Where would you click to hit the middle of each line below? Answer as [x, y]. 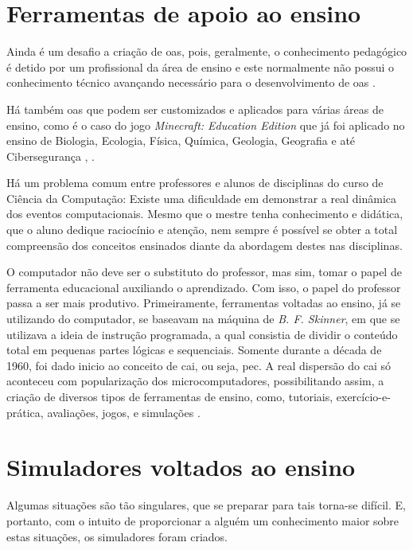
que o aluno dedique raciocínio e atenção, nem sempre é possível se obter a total [202, 230]
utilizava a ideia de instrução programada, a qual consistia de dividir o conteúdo [202, 334]
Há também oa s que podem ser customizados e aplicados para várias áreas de [195, 109]
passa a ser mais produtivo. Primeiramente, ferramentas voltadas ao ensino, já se [204, 303]
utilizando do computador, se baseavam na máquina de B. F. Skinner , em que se [203, 319]
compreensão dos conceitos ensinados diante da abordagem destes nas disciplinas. [205, 245]
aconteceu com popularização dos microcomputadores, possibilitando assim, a [195, 381]
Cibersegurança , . [51, 156]
